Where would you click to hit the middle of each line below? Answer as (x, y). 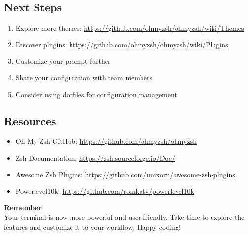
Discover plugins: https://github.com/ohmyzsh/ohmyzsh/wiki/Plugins (122, 44)
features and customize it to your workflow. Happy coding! (92, 226)
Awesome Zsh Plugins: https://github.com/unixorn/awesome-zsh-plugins (125, 174)
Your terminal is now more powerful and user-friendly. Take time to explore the (124, 217)
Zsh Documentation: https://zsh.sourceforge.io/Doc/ (95, 157)
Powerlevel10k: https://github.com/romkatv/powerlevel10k (105, 191)
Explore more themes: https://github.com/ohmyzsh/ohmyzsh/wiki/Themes (130, 28)
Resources (30, 120)
